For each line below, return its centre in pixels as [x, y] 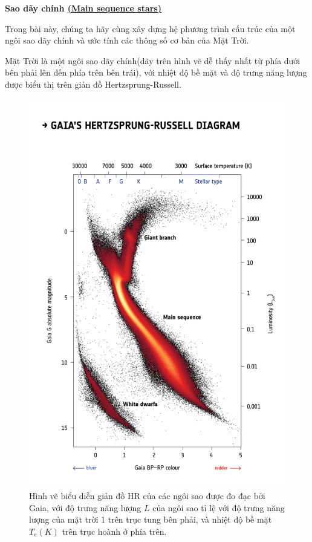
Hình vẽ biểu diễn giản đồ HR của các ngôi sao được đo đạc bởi [147, 495]
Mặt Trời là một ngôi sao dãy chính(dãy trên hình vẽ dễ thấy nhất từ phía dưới [153, 60]
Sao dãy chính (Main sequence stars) [83, 8]
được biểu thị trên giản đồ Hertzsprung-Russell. [93, 84]
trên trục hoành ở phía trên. [114, 531]
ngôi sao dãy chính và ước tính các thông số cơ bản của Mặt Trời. [127, 40]
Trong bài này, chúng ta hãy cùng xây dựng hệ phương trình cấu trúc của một [150, 28]
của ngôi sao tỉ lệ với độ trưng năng [219, 507]
